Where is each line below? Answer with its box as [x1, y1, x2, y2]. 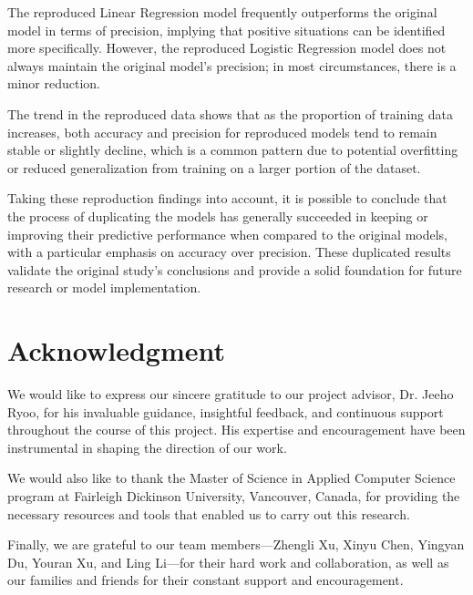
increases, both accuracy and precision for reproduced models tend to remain [7, 122, 437, 141]
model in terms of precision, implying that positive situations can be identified [7, 20, 446, 39]
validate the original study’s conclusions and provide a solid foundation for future [7, 260, 462, 279]
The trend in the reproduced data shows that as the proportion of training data [7, 104, 453, 123]
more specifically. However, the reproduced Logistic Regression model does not [7, 38, 447, 57]
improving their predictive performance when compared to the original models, [7, 224, 447, 243]
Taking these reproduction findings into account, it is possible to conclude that [7, 189, 447, 208]
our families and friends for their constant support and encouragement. [7, 570, 404, 590]
